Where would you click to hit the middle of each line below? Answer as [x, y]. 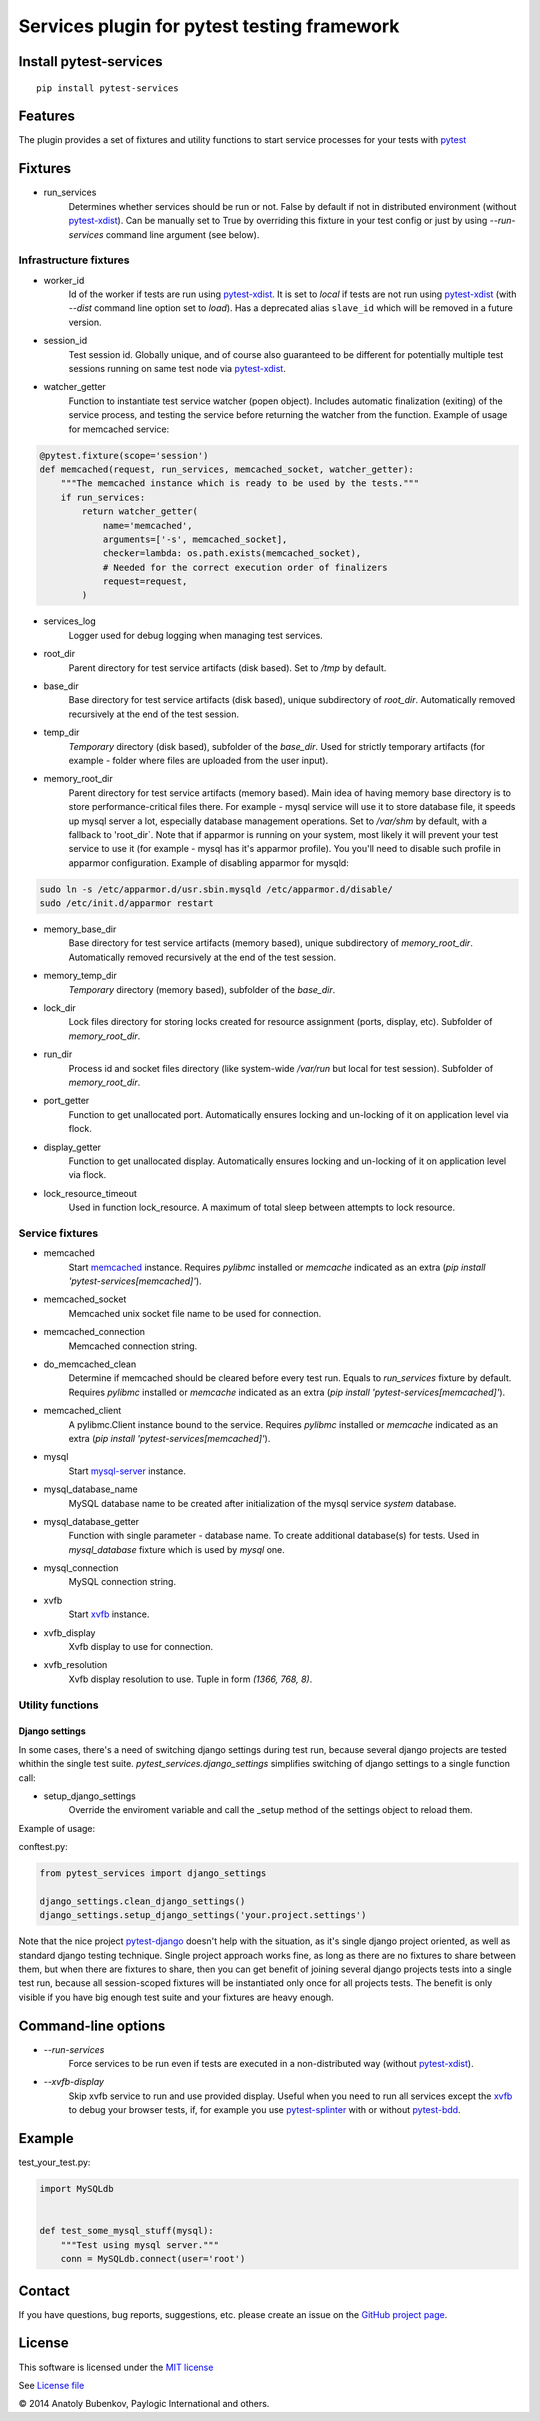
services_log [70, 621]
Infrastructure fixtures [74, 260]
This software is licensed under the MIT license [116, 2367]
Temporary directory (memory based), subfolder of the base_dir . [202, 989]
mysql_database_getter [91, 1521]
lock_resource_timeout [90, 1193]
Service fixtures [58, 1233]
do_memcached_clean [90, 1364]
